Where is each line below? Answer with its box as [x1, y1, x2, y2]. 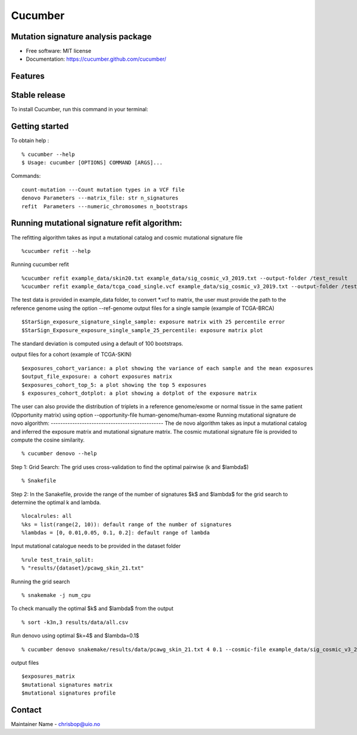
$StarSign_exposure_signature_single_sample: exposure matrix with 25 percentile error [21, 318, 286, 326]
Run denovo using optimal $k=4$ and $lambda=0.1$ [11, 632, 140, 639]
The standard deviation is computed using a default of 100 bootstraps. [11, 340, 184, 348]
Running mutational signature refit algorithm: [11, 218, 183, 229]
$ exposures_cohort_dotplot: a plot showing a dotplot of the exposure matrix [21, 390, 257, 396]
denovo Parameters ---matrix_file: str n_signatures [21, 195, 178, 202]
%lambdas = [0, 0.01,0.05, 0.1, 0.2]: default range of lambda [21, 530, 210, 536]
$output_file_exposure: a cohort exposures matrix [21, 373, 173, 380]
